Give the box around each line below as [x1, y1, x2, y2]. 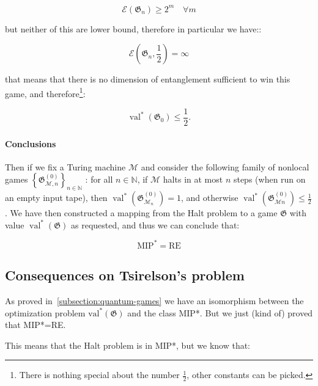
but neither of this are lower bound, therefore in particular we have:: [5, 22, 262, 35]
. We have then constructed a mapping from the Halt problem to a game [5, 206, 278, 219]
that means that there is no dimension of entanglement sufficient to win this [5, 73, 290, 86]
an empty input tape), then [5, 191, 108, 204]
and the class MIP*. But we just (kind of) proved [127, 306, 313, 319]
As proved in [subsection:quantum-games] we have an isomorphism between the [5, 294, 304, 307]
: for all [85, 173, 113, 186]
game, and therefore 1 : [5, 85, 86, 100]
